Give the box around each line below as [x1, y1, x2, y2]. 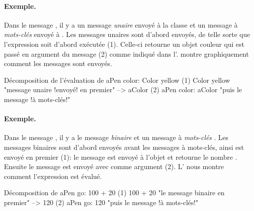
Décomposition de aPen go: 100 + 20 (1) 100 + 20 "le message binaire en [4, 187, 225, 198]
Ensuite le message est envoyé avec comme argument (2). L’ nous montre [4, 161, 224, 172]
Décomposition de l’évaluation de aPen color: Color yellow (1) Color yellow [4, 74, 230, 85]
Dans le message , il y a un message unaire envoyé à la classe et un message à [4, 19, 238, 30]
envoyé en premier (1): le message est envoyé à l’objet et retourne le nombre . [4, 151, 237, 162]
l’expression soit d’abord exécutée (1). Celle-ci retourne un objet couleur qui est [4, 38, 245, 49]
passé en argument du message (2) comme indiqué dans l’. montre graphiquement [4, 48, 249, 59]
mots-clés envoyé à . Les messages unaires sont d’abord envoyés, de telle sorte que [4, 29, 250, 39]
